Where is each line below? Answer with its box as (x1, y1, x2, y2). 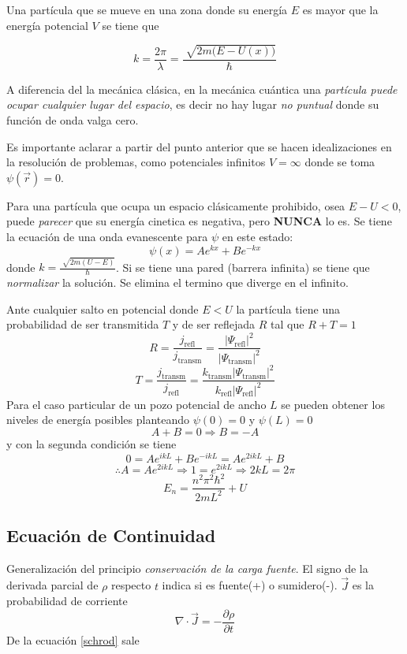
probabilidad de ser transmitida (6, 316, 159, 333)
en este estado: (222, 228, 293, 244)
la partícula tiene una (236, 300, 340, 317)
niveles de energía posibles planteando (6, 411, 190, 428)
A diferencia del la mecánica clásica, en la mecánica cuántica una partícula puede (6, 80, 398, 97)
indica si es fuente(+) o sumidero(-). (162, 577, 338, 593)
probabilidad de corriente (6, 593, 128, 609)
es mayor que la (302, 2, 379, 17)
